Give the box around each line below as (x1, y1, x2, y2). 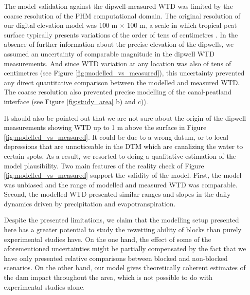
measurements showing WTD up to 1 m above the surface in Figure (4, 122, 207, 132)
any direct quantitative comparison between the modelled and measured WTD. (4, 77, 240, 87)
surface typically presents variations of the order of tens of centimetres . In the (4, 29, 238, 39)
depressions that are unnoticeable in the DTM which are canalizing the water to (4, 141, 243, 151)
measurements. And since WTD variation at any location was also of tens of (4, 58, 231, 68)
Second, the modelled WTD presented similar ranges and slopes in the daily (4, 189, 231, 199)
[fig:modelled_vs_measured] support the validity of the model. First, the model (4, 170, 242, 180)
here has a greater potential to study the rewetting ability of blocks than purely (4, 224, 242, 235)
